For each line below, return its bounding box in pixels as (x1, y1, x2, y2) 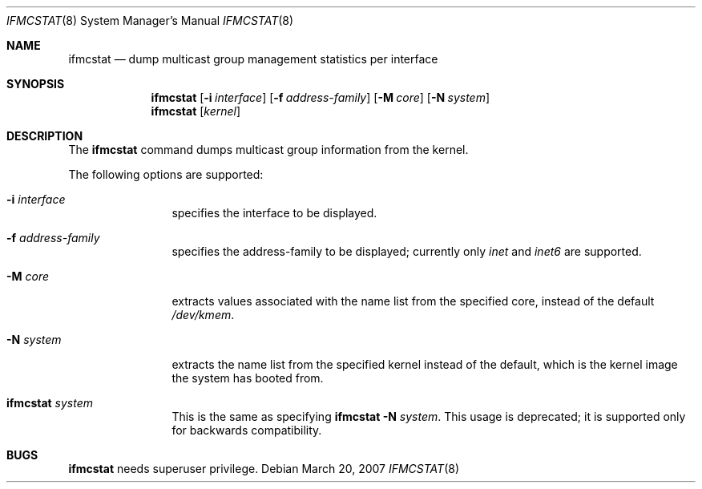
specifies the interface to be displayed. (171, 206, 377, 220)
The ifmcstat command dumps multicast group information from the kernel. (68, 143, 469, 156)
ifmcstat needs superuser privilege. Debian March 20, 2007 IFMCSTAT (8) (68, 462, 460, 475)
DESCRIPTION (6, 129, 83, 143)
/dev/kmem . (171, 308, 235, 321)
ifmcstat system (6, 396, 94, 410)
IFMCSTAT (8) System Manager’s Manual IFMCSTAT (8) (6, 14, 294, 27)
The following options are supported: (68, 168, 264, 181)
